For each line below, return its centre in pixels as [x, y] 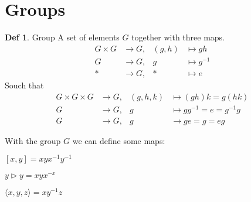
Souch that [24, 85]
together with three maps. [178, 37]
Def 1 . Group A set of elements [62, 37]
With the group [33, 140]
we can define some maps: [119, 140]
